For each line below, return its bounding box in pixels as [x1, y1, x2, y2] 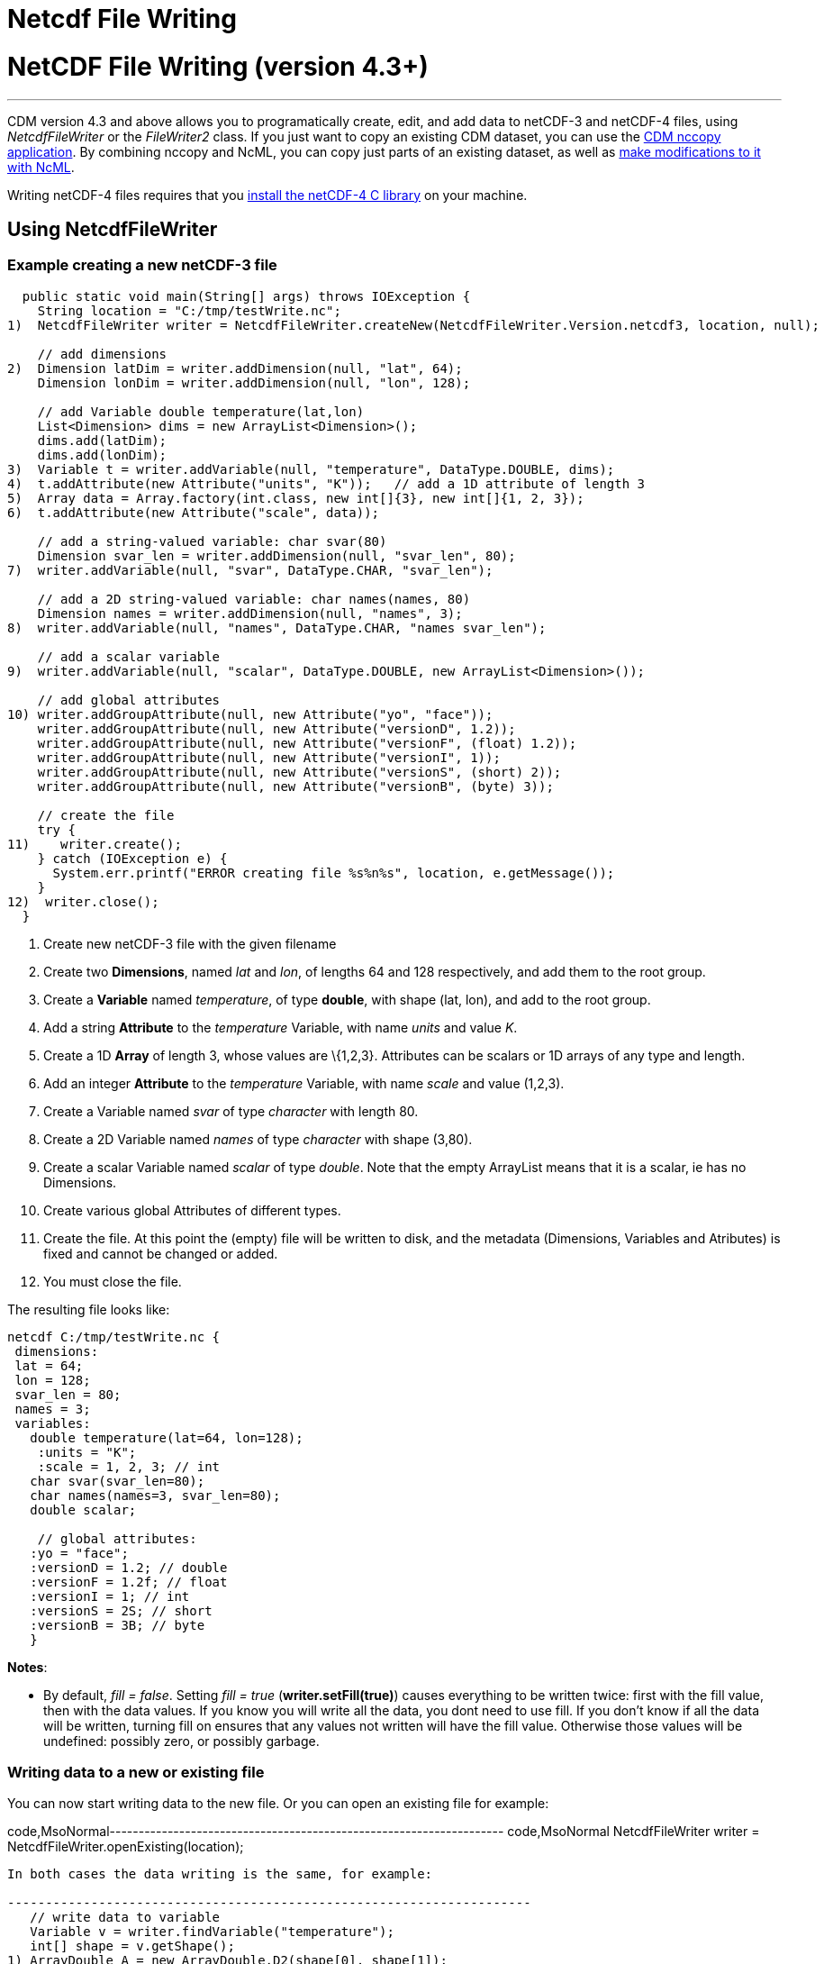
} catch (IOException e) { [37, 850, 228, 866]
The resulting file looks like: [7, 1301, 170, 1317]
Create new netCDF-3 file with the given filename [43, 935, 337, 951]
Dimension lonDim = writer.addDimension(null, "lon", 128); [37, 375, 471, 390]
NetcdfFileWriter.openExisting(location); [7, 1839, 244, 1855]
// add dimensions [37, 346, 168, 361]
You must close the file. [43, 1273, 182, 1289]
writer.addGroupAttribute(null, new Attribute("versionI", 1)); [37, 750, 501, 765]
